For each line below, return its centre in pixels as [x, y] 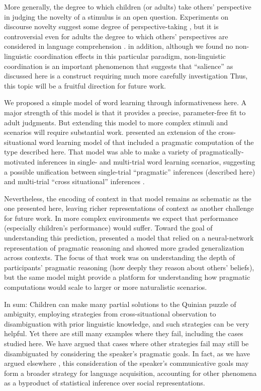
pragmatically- [222, 152]
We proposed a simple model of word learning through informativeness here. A [125, 102]
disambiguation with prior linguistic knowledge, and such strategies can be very [127, 323]
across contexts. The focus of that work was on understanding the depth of [120, 257]
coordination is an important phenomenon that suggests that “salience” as [119, 66]
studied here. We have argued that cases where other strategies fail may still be [126, 343]
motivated [20, 161]
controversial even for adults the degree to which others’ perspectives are [116, 36]
